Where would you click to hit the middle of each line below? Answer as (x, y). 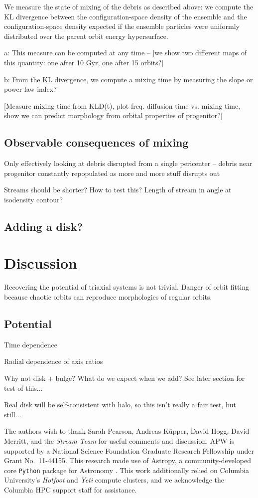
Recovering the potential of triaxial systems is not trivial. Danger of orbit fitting (127, 287)
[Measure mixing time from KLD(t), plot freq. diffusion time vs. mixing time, (122, 105)
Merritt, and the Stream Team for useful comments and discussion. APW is (119, 440)
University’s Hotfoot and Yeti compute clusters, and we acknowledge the (114, 480)
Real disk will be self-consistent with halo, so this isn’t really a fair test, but (120, 405)
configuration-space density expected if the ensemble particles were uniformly (122, 26)
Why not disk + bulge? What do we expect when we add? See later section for (125, 378)
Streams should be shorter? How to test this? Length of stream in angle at (118, 190)
